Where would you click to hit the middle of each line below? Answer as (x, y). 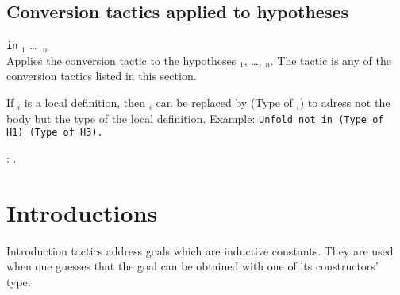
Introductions (82, 212)
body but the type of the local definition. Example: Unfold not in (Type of (195, 118)
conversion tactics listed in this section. (102, 76)
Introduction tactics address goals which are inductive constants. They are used (200, 250)
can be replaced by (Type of (224, 103)
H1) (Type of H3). (55, 133)
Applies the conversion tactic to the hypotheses (121, 60)
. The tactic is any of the (331, 60)
